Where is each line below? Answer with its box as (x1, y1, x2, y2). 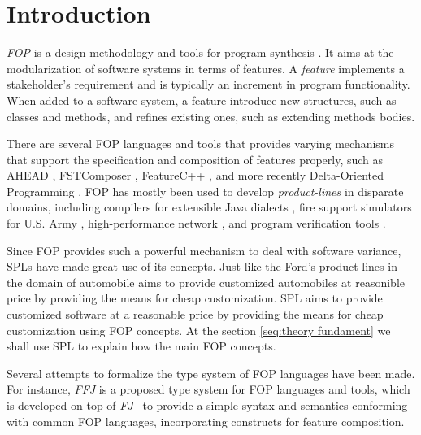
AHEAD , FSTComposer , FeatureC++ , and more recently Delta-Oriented (7, 167, 384, 184)
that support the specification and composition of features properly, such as (7, 150, 384, 167)
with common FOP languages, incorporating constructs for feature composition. (7, 412, 405, 429)
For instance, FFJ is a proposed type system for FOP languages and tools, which (7, 381, 410, 398)
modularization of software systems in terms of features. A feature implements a (7, 59, 405, 76)
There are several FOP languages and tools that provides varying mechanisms (7, 135, 395, 152)
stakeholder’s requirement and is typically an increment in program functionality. (7, 76, 410, 93)
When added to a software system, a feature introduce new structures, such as (7, 91, 397, 108)
